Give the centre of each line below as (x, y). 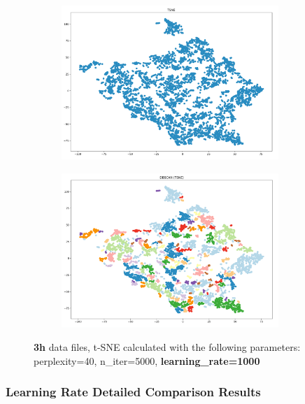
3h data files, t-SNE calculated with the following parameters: (167, 347)
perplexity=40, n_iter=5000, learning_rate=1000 (147, 360)
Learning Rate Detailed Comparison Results (133, 392)
